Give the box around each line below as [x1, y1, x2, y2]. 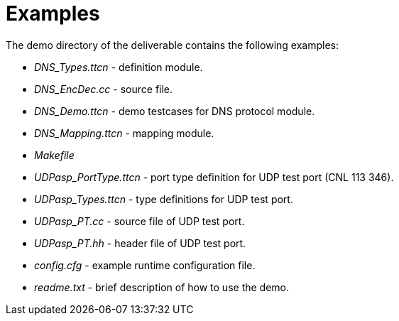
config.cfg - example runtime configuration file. [34, 259, 256, 271]
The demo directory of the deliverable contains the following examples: [6, 38, 339, 51]
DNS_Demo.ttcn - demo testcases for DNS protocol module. [34, 104, 315, 117]
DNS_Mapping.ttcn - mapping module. [34, 126, 214, 139]
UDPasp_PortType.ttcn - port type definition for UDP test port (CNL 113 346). [34, 170, 394, 183]
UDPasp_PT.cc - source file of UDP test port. [34, 214, 245, 227]
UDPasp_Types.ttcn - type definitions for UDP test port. [34, 192, 293, 205]
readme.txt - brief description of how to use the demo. [34, 281, 290, 293]
